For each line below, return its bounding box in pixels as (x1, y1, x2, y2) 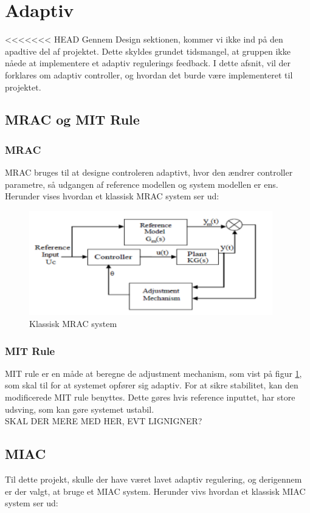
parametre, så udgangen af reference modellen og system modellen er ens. (5, 177, 278, 190)
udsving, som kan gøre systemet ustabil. (5, 402, 154, 415)
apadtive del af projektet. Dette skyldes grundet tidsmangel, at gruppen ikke (5, 44, 291, 57)
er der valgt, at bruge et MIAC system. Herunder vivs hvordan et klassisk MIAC (5, 484, 306, 497)
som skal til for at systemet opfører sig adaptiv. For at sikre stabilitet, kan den (5, 379, 298, 391)
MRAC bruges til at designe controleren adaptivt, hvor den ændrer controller (5, 166, 293, 179)
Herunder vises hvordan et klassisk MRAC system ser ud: (5, 190, 219, 202)
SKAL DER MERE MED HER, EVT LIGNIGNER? (5, 415, 202, 427)
